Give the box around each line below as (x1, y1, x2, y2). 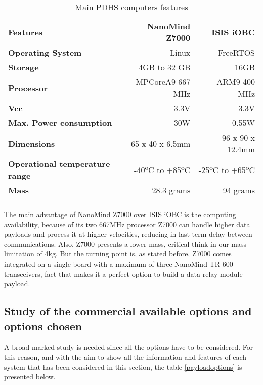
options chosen (4, 318, 82, 333)
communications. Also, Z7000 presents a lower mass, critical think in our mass (4, 238, 247, 249)
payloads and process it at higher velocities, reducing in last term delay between (4, 229, 252, 239)
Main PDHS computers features (75, 1, 188, 13)
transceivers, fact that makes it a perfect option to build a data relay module (4, 268, 243, 279)
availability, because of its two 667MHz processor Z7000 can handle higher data (4, 219, 250, 229)
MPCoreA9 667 (136, 76, 191, 88)
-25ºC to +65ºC (198, 163, 255, 176)
